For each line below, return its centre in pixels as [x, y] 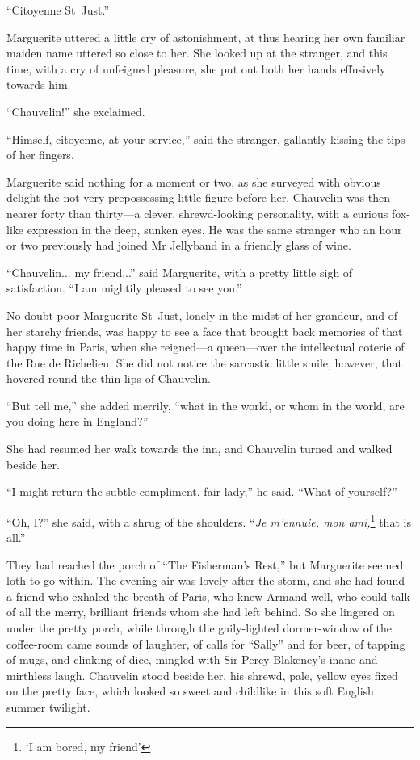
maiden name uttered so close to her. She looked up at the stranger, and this [197, 53]
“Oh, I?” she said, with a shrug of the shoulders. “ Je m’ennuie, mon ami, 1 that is [209, 520]
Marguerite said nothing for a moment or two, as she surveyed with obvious [194, 181]
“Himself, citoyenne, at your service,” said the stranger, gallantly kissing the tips [206, 139]
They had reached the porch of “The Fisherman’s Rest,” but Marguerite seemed [205, 564]
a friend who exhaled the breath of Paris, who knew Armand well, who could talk [208, 596]
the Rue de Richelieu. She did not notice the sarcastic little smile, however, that [204, 362]
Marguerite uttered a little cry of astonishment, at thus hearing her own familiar [206, 37]
